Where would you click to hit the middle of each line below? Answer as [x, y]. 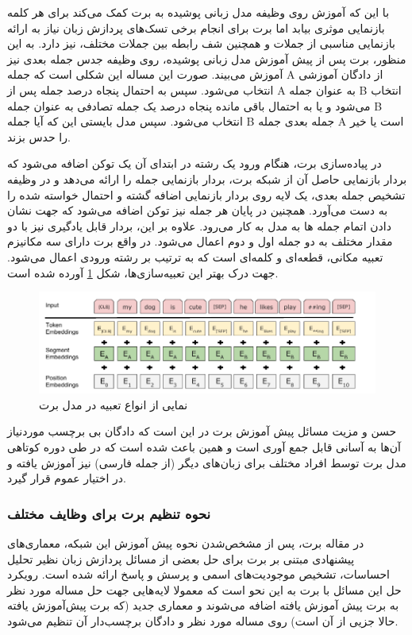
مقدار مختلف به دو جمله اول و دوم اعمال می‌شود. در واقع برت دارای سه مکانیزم [200, 241]
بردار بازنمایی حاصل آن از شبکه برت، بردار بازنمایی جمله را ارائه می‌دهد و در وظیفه [207, 178]
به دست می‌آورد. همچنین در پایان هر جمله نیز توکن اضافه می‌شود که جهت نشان [198, 210]
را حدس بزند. [39, 136]
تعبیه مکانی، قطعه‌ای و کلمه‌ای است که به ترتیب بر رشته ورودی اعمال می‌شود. [195, 256]
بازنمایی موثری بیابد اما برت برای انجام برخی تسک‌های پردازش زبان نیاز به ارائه [196, 27]
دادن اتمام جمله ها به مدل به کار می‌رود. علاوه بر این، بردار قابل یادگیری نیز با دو [199, 225]
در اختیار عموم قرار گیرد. [67, 478]
